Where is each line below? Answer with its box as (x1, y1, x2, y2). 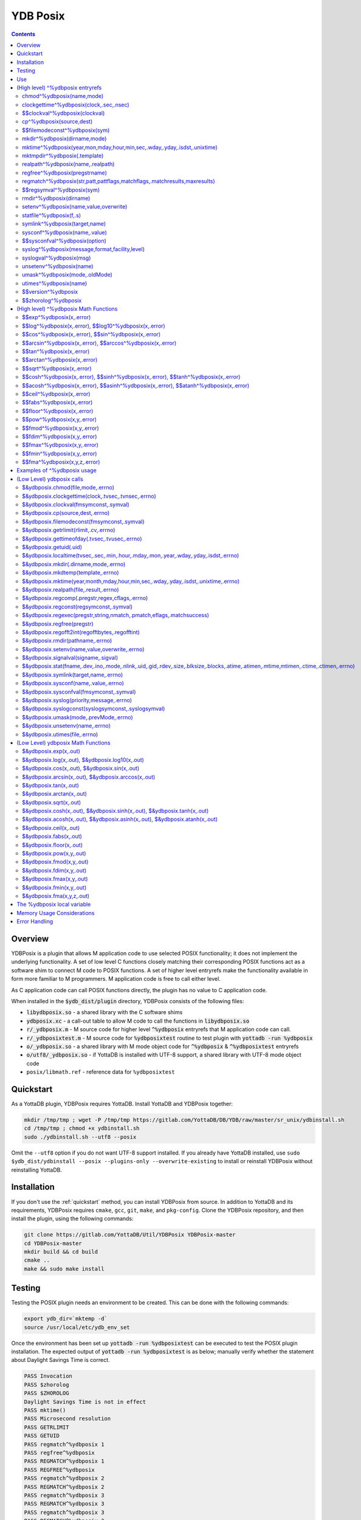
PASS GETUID (24, 1432, 60, 1439)
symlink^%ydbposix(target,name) (22, 220, 106, 227)
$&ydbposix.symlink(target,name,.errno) (22, 671, 123, 678)
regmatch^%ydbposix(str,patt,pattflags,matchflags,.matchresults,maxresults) (22, 178, 215, 185)
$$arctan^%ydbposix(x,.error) (22, 356, 98, 364)
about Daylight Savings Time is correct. (11, 1356, 110, 1364)
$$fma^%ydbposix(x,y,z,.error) (22, 458, 100, 466)
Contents (11, 30, 36, 38)
